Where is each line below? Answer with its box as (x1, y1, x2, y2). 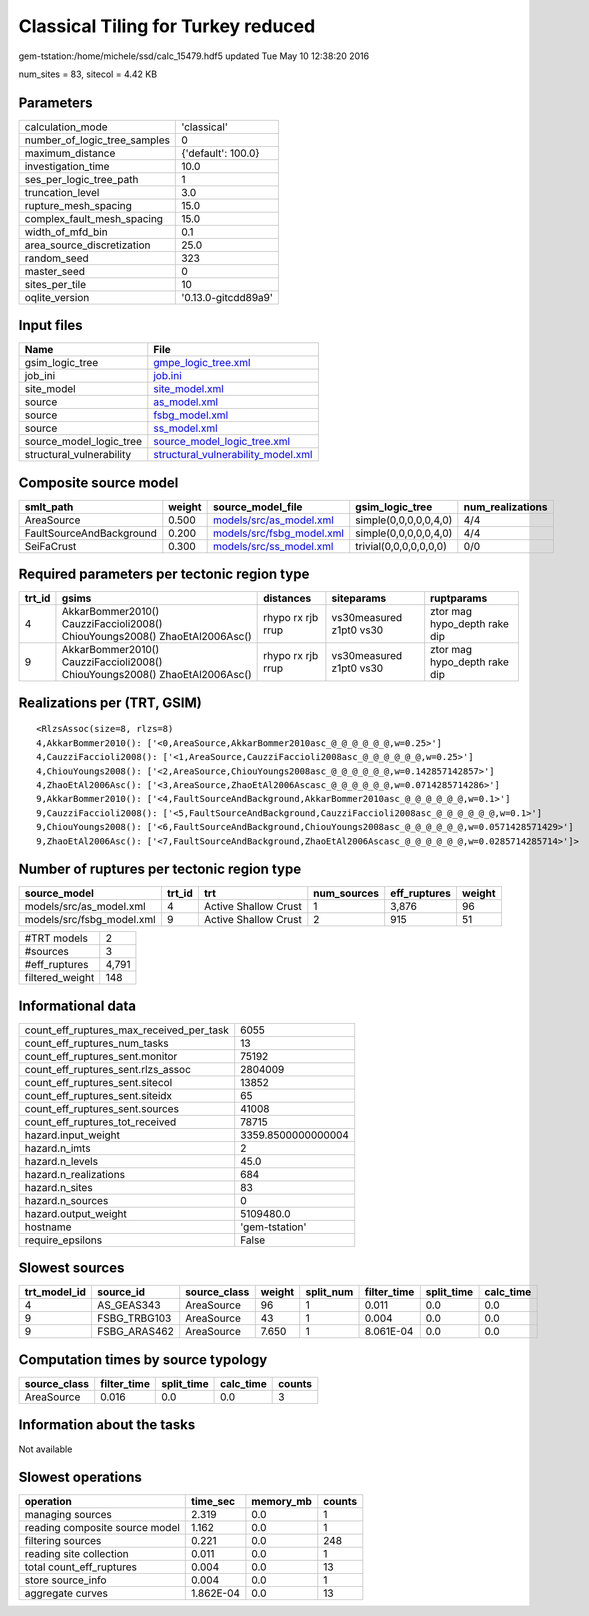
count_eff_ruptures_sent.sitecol (24, 1075, 173, 1089)
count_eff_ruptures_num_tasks (24, 1036, 169, 1050)
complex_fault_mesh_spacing (24, 211, 164, 225)
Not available (18, 1443, 73, 1455)
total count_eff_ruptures (24, 1560, 137, 1574)
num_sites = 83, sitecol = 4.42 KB (18, 68, 158, 80)
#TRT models (24, 931, 89, 945)
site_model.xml (153, 382, 224, 396)
